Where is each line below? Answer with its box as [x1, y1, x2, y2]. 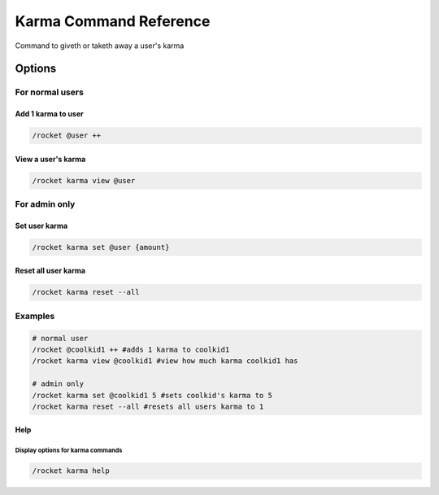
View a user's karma [15, 154, 86, 164]
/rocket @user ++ [32, 131, 102, 140]
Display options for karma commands [15, 446, 123, 455]
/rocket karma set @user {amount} [32, 243, 170, 252]
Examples [15, 310, 55, 322]
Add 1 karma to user [15, 109, 85, 119]
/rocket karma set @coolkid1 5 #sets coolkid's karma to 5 [32, 391, 272, 400]
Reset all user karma [15, 265, 85, 276]
